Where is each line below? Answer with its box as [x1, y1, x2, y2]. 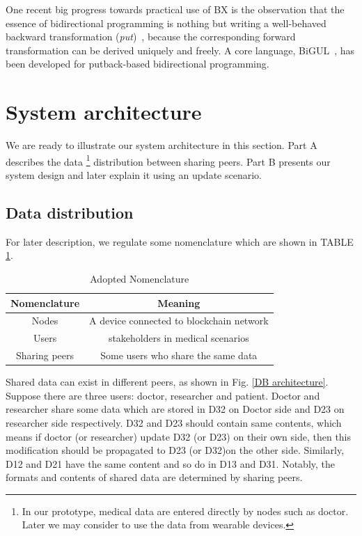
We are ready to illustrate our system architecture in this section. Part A [6, 138, 317, 152]
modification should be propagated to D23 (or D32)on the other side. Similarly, [6, 443, 345, 457]
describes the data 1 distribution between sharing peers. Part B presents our [6, 152, 331, 168]
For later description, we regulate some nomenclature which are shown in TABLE [6, 234, 354, 249]
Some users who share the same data [100, 348, 258, 363]
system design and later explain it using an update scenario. [6, 167, 262, 182]
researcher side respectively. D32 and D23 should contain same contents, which [6, 415, 342, 429]
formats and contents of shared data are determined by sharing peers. [6, 470, 303, 484]
